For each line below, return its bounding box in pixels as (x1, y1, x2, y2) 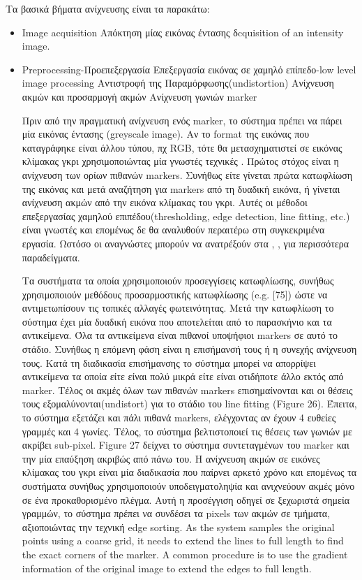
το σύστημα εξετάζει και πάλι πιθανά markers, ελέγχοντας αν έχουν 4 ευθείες (22, 410, 336, 425)
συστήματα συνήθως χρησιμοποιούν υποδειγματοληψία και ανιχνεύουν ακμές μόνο (22, 479, 355, 493)
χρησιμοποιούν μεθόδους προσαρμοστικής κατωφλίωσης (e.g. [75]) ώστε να (22, 287, 328, 301)
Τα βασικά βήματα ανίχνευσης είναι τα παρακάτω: (6, 1, 210, 15)
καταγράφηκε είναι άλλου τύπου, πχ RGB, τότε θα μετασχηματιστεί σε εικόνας (22, 140, 342, 154)
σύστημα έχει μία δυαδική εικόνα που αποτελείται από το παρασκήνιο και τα (22, 314, 332, 328)
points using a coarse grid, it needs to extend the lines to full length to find (22, 533, 344, 548)
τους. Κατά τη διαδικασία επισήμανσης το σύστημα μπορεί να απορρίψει (22, 355, 316, 370)
